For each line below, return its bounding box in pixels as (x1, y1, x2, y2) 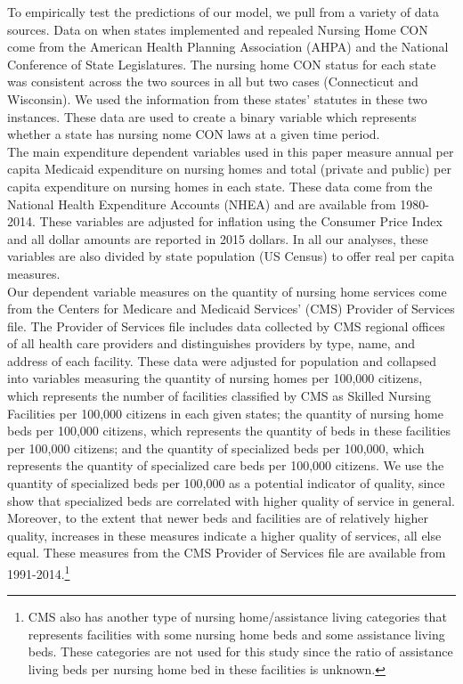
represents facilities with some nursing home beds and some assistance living (28, 624, 445, 643)
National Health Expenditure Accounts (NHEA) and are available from (7, 194, 396, 213)
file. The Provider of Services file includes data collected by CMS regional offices (7, 316, 445, 335)
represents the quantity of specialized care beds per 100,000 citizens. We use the (7, 456, 444, 475)
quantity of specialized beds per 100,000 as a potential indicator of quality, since (7, 474, 445, 493)
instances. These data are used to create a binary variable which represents (7, 107, 417, 126)
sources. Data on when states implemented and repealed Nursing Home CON (7, 20, 428, 38)
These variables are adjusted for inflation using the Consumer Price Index (39, 212, 443, 231)
